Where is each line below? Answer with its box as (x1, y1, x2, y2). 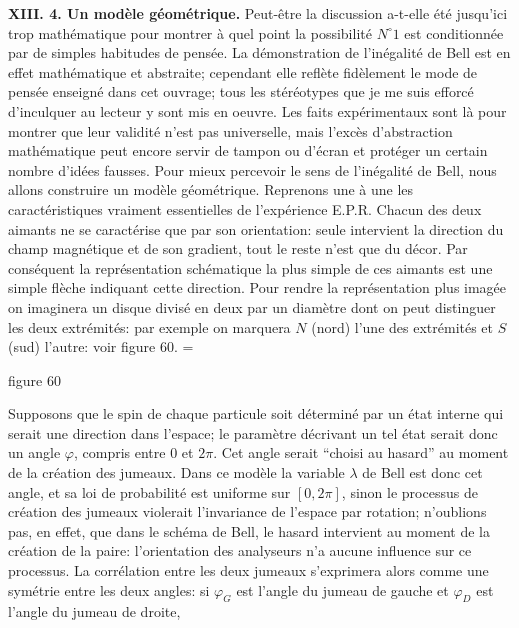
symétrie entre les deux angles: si (8, 579, 210, 600)
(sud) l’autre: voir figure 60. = (8, 336, 194, 357)
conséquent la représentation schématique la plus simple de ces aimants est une (8, 257, 493, 278)
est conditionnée (404, 22, 504, 43)
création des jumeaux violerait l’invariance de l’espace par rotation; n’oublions (8, 501, 487, 522)
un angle (8, 442, 61, 463)
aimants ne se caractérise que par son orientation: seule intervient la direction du (8, 218, 504, 239)
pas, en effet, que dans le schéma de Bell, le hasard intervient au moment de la (8, 520, 490, 541)
